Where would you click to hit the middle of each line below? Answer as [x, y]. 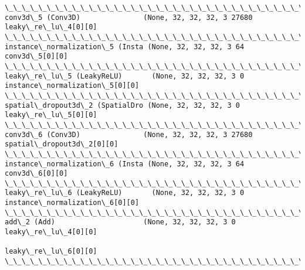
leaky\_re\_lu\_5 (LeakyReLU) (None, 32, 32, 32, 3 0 [125, 76]
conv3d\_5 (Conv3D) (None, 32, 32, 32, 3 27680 [129, 17]
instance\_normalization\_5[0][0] [72, 86]
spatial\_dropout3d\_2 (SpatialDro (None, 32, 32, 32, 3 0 [122, 105]
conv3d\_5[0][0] [36, 57]
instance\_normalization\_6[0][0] [72, 203]
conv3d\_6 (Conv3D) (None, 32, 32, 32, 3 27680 [129, 134]
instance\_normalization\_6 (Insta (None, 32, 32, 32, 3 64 [125, 164]
